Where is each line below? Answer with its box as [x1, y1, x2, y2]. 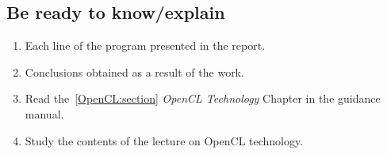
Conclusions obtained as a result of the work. [25, 63, 244, 80]
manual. [25, 105, 64, 122]
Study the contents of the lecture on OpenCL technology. [25, 132, 304, 148]
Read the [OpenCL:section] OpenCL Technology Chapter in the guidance [25, 90, 381, 107]
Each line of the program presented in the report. [25, 37, 266, 54]
